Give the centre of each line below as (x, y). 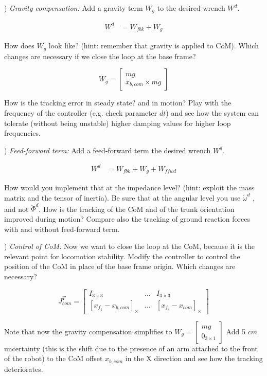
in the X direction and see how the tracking (194, 358)
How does (19, 46)
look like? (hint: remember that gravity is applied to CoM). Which (154, 46)
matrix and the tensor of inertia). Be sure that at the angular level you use (122, 198)
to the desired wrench (191, 8)
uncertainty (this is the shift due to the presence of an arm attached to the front (131, 348)
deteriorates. (24, 369)
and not (16, 209)
